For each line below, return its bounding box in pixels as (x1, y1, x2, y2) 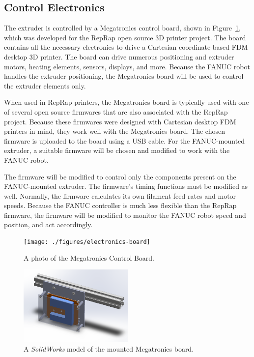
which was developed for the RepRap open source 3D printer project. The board (4, 32, 246, 42)
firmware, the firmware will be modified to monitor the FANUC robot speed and (4, 209, 246, 220)
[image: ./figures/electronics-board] (24, 238, 150, 246)
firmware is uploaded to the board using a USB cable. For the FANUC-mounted (4, 135, 245, 146)
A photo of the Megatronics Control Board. (24, 252, 155, 263)
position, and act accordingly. (4, 219, 93, 230)
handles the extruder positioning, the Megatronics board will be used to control (4, 71, 244, 81)
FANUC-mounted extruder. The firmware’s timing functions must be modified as (4, 181, 248, 191)
